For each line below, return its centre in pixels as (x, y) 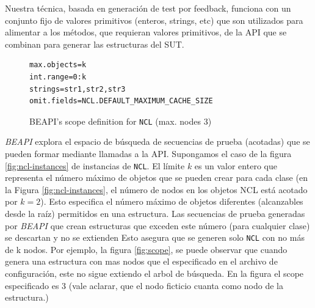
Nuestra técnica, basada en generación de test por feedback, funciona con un (148, 8)
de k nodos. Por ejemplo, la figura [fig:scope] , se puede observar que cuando (146, 249)
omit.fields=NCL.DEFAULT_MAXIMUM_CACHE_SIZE (121, 101)
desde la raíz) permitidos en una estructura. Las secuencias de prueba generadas (155, 214)
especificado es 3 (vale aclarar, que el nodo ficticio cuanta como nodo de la (144, 285)
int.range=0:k (58, 77)
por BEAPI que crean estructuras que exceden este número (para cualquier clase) (157, 225)
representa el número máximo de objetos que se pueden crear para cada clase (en (156, 178)
